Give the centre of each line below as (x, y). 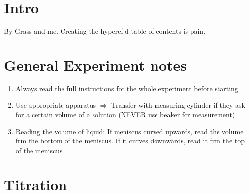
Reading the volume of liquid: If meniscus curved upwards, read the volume (129, 131)
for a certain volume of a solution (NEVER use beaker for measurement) (125, 115)
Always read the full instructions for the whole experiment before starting (127, 88)
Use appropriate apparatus (56, 105)
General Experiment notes (95, 65)
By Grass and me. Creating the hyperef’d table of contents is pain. (105, 31)
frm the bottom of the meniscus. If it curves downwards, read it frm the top (130, 141)
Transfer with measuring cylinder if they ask (178, 105)
